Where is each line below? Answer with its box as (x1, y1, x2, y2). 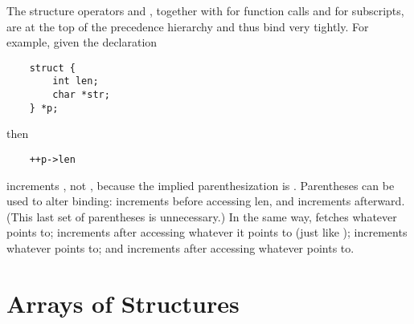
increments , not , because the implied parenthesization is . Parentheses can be (6, 176, 395, 193)
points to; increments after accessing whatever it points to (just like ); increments (6, 224, 408, 241)
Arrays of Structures (6, 286, 240, 319)
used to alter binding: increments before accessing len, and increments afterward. (6, 192, 405, 209)
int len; (52, 75, 99, 87)
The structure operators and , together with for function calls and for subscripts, (6, 2, 404, 18)
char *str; (52, 89, 110, 101)
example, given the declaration (6, 34, 158, 51)
